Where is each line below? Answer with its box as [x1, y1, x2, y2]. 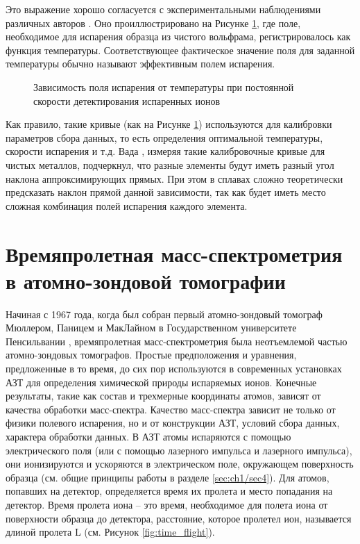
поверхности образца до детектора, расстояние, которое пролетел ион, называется [6, 511, 352, 525]
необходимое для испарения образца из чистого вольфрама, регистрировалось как [6, 29, 351, 44]
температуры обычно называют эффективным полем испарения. [6, 56, 275, 71]
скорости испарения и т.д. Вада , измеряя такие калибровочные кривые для [6, 144, 325, 158]
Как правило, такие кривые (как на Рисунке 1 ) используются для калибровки [6, 117, 332, 131]
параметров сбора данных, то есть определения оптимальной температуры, [6, 130, 323, 145]
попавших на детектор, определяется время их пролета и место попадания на [6, 484, 333, 498]
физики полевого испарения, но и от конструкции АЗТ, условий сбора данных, [6, 415, 340, 430]
